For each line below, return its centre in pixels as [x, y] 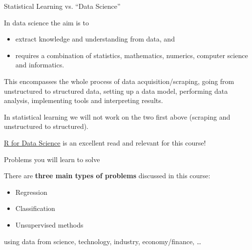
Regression [31, 192]
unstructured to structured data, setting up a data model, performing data [116, 91]
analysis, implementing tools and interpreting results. [84, 100]
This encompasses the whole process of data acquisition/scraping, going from [119, 81]
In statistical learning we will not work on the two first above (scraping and [117, 116]
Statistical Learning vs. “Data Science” [62, 6]
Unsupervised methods [49, 224]
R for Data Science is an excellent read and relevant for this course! [105, 142]
